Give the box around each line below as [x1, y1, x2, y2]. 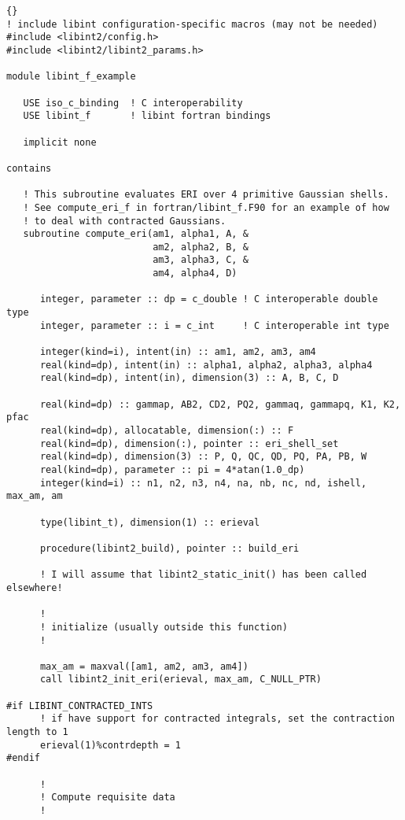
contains [6, 162, 52, 174]
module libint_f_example [6, 71, 136, 83]
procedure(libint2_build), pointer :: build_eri [39, 542, 300, 554]
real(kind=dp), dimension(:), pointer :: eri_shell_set [39, 438, 339, 449]
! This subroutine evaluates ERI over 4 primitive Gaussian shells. [23, 189, 389, 201]
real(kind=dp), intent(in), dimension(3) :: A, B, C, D [39, 372, 339, 384]
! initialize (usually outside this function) [39, 621, 288, 633]
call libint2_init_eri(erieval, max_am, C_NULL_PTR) [39, 674, 322, 685]
